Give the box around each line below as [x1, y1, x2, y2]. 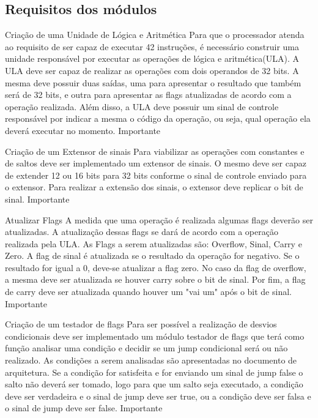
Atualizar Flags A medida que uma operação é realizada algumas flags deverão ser [5, 213, 313, 226]
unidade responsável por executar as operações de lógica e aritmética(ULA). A [5, 52, 299, 65]
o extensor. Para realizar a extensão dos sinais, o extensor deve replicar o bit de [5, 181, 303, 193]
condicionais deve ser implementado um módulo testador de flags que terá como [5, 329, 305, 342]
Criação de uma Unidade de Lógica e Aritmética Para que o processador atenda [5, 28, 305, 41]
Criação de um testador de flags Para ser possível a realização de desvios [5, 318, 277, 330]
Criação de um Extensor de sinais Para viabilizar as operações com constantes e [5, 144, 305, 157]
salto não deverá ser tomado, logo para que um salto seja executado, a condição [5, 378, 303, 390]
